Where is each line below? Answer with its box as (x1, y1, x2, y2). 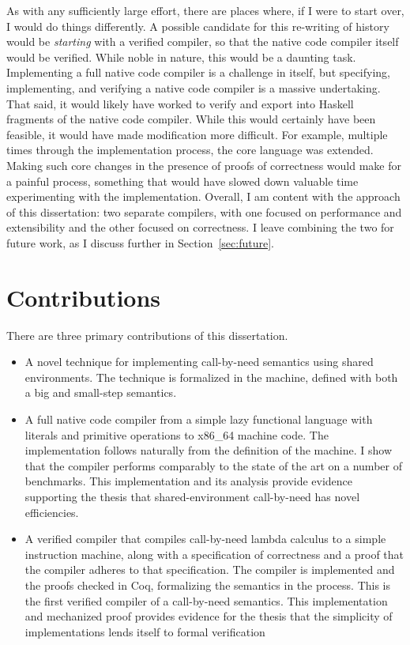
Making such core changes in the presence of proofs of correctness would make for (6, 157, 401, 173)
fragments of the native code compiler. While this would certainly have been (6, 111, 376, 127)
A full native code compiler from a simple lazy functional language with (24, 411, 373, 427)
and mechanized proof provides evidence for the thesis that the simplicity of (24, 608, 393, 624)
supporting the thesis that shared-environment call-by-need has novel (24, 488, 360, 504)
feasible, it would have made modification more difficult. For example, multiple (6, 126, 388, 142)
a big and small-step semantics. (24, 384, 177, 401)
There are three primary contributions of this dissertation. (6, 326, 288, 343)
